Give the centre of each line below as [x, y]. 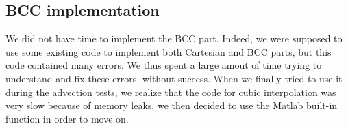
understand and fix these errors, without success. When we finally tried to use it [174, 78]
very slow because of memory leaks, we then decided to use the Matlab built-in [172, 105]
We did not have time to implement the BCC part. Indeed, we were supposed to [174, 38]
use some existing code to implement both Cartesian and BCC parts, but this [169, 51]
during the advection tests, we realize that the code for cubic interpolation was [171, 92]
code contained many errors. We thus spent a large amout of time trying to [164, 65]
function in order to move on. [67, 118]
